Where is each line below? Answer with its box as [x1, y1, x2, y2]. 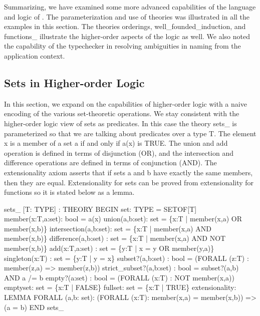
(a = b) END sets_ [4, 301, 64, 312]
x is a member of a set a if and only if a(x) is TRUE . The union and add [4, 138, 228, 148]
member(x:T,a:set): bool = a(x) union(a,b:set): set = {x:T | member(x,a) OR [4, 213, 242, 224]
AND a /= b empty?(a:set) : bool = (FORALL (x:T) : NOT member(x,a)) [4, 272, 234, 282]
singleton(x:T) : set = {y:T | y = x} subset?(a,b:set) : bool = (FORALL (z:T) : [4, 252, 249, 263]
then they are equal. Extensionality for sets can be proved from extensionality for [4, 177, 254, 187]
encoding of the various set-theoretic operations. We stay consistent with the [4, 108, 239, 119]
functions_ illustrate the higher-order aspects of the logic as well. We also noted [4, 31, 250, 41]
